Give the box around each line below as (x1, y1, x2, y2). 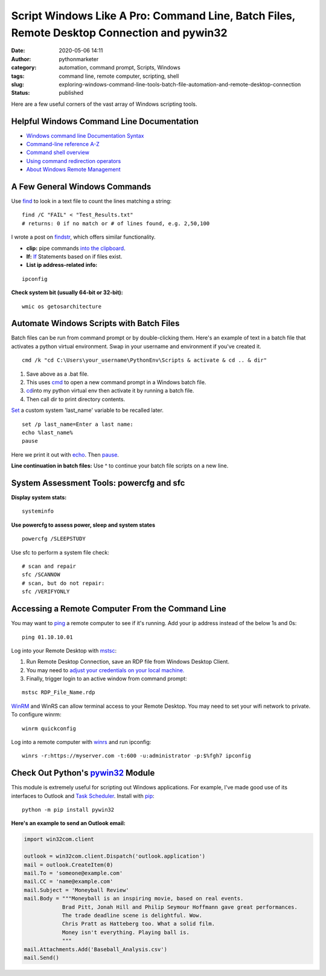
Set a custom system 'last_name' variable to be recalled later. (11, 406, 164, 414)
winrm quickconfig (22, 725, 77, 732)
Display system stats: (11, 494, 67, 501)
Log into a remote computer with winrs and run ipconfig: (11, 739, 152, 746)
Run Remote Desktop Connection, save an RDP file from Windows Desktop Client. (26, 658, 229, 666)
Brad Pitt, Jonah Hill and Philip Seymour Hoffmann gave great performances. (62, 904, 298, 910)
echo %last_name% (22, 429, 73, 436)
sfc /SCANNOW (22, 571, 60, 578)
